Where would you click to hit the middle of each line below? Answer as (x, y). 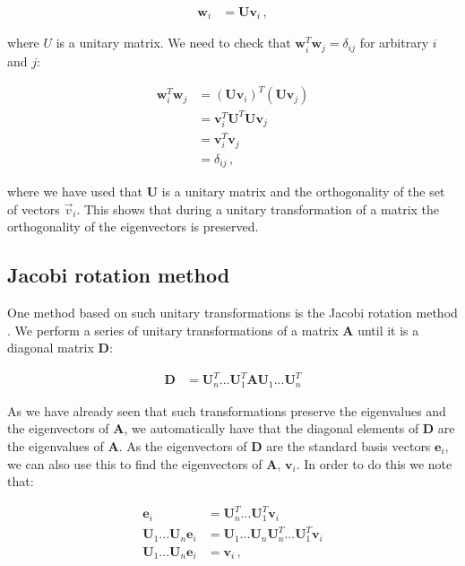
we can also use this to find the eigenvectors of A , (144, 463)
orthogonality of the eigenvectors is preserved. (133, 226)
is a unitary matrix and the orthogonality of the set (303, 192)
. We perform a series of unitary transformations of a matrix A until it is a (213, 330)
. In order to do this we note (374, 463)
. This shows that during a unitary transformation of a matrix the (258, 209)
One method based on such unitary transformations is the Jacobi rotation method (232, 313)
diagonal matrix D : (60, 348)
